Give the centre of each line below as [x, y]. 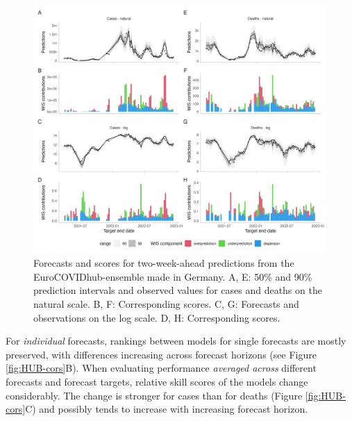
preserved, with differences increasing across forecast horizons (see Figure [161, 354]
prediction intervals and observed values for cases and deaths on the [178, 290]
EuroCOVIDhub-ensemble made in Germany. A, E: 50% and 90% [173, 276]
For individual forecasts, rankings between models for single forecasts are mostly [176, 341]
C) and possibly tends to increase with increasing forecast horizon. [167, 409]
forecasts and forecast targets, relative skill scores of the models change [157, 381]
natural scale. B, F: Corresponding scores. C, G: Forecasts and [166, 303]
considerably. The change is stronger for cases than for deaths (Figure [154, 395]
